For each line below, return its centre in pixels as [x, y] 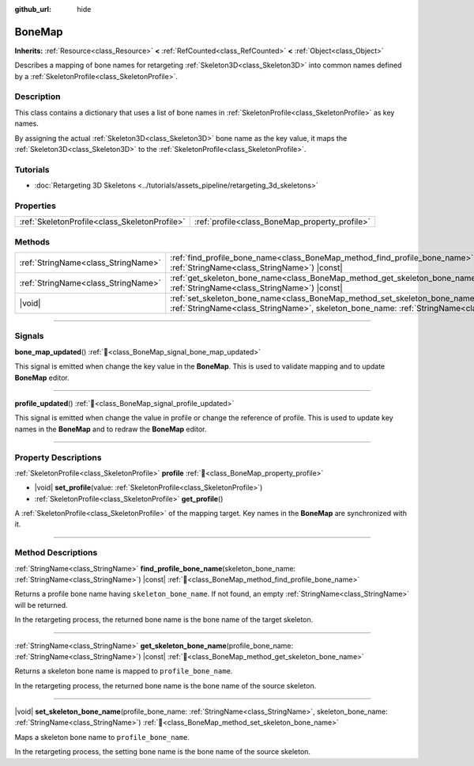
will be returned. [41, 605]
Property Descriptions [58, 457]
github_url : [33, 9]
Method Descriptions [56, 552]
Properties [36, 206]
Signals [29, 336]
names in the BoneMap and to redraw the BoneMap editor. [111, 429]
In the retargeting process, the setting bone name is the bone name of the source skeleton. [163, 752]
